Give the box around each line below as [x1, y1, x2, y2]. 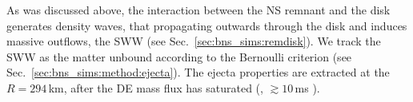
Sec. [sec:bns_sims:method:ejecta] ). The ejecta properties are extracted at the [6, 64, 390, 80]
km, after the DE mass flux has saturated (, [48, 79, 263, 96]
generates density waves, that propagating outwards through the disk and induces [6, 17, 407, 33]
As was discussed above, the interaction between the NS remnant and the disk [6, 2, 391, 18]
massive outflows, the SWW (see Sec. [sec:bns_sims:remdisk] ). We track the [6, 33, 381, 49]
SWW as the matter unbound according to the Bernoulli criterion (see [6, 48, 352, 65]
